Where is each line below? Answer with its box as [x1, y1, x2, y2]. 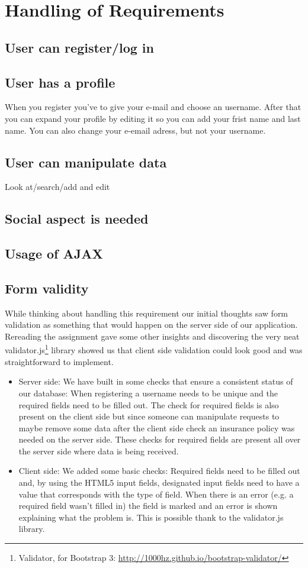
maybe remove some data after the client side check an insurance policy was [18, 421, 295, 434]
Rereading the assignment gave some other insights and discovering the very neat [5, 330, 300, 342]
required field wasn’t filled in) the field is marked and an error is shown [18, 499, 278, 512]
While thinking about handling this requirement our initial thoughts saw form [5, 306, 288, 319]
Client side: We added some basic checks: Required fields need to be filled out [18, 464, 300, 477]
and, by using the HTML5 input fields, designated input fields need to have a [18, 476, 300, 489]
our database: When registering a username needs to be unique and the [18, 386, 278, 399]
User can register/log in [5, 38, 154, 56]
